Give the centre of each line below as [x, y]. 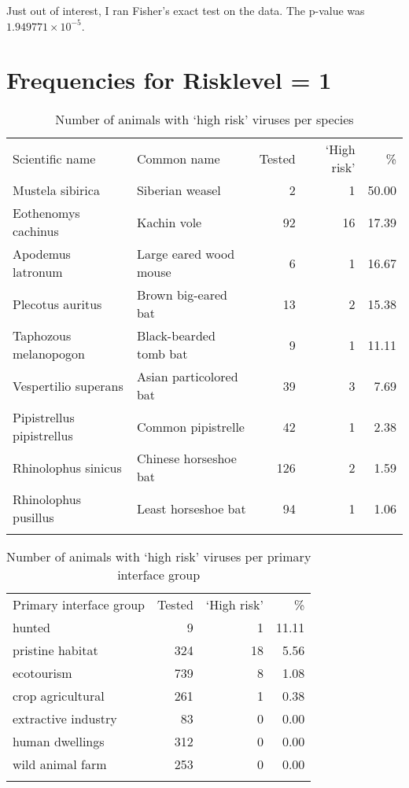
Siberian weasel [179, 190]
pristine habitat [55, 650]
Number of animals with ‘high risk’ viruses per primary [159, 557]
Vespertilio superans [68, 385]
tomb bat [162, 354]
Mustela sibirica [56, 190]
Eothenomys [46, 213]
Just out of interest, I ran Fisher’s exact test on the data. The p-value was [186, 10]
